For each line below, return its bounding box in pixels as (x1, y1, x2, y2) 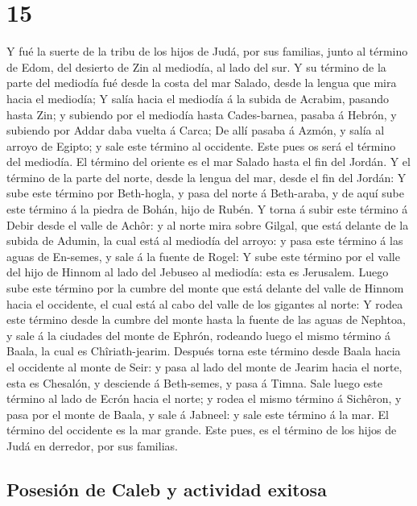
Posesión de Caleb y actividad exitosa (6, 476, 327, 501)
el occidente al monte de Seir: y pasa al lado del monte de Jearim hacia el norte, (6, 359, 403, 375)
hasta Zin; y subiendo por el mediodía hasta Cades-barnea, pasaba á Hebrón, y (6, 106, 397, 122)
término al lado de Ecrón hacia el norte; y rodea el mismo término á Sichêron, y (6, 390, 402, 407)
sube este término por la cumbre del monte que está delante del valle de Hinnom (6, 280, 404, 297)
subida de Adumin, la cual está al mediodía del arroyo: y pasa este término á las (6, 232, 403, 249)
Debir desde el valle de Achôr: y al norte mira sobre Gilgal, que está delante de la (6, 216, 409, 233)
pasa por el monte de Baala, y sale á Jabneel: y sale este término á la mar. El (6, 405, 389, 422)
